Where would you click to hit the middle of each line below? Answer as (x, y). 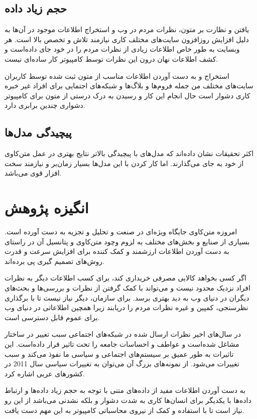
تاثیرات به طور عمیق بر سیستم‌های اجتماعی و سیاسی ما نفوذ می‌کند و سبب (119, 354)
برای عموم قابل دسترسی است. (52, 317)
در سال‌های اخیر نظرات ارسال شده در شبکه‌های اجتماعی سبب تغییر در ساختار (123, 334)
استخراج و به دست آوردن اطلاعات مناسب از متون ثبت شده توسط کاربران (117, 76)
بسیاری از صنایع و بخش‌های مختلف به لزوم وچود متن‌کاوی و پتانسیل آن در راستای (127, 241)
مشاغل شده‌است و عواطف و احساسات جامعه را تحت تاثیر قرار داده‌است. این (122, 344)
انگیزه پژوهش (47, 207)
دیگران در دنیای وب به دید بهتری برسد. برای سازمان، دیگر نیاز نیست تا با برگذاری (127, 297)
